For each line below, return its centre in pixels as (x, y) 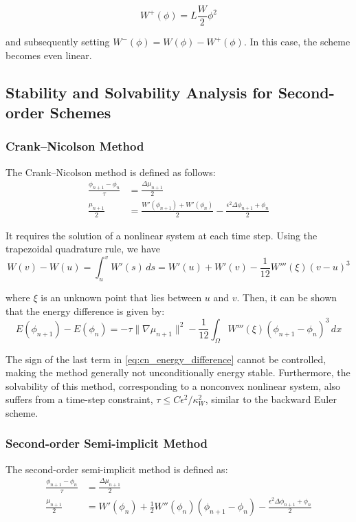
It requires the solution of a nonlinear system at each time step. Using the (162, 235)
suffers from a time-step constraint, (79, 399)
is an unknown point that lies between (121, 297)
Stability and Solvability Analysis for (139, 92)
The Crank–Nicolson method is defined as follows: (111, 172)
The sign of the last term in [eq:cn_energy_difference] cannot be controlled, (166, 359)
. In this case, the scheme (297, 42)
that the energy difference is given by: (85, 311)
